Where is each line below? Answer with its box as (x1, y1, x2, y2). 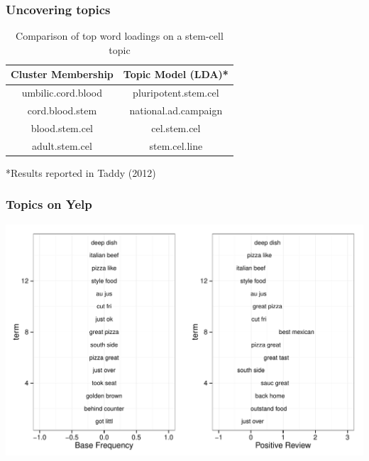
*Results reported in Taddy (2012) (6, 165, 156, 180)
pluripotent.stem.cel (133, 85, 219, 100)
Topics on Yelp (6, 195, 92, 213)
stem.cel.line (149, 138, 203, 153)
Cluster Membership (11, 67, 114, 82)
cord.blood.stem (27, 103, 97, 118)
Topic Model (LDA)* (123, 67, 228, 82)
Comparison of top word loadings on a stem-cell (16, 28, 224, 43)
